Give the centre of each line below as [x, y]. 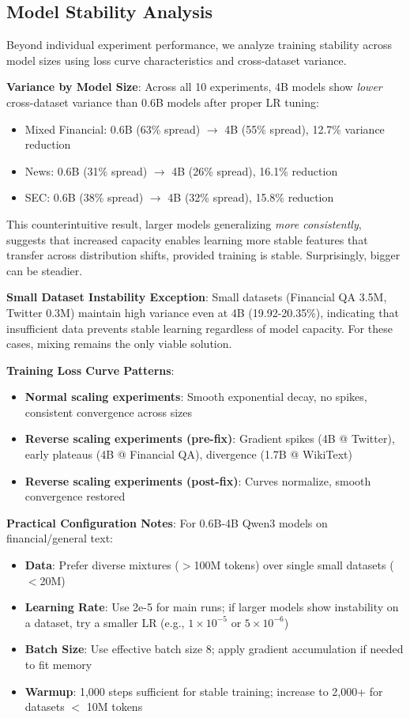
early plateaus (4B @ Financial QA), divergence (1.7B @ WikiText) [188, 454]
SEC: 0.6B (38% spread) [84, 197]
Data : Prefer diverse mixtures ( [102, 565]
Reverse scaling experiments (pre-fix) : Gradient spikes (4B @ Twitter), [210, 438]
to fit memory [58, 665]
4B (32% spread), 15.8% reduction [251, 197]
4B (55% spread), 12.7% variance [305, 128]
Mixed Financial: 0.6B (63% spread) [113, 128]
